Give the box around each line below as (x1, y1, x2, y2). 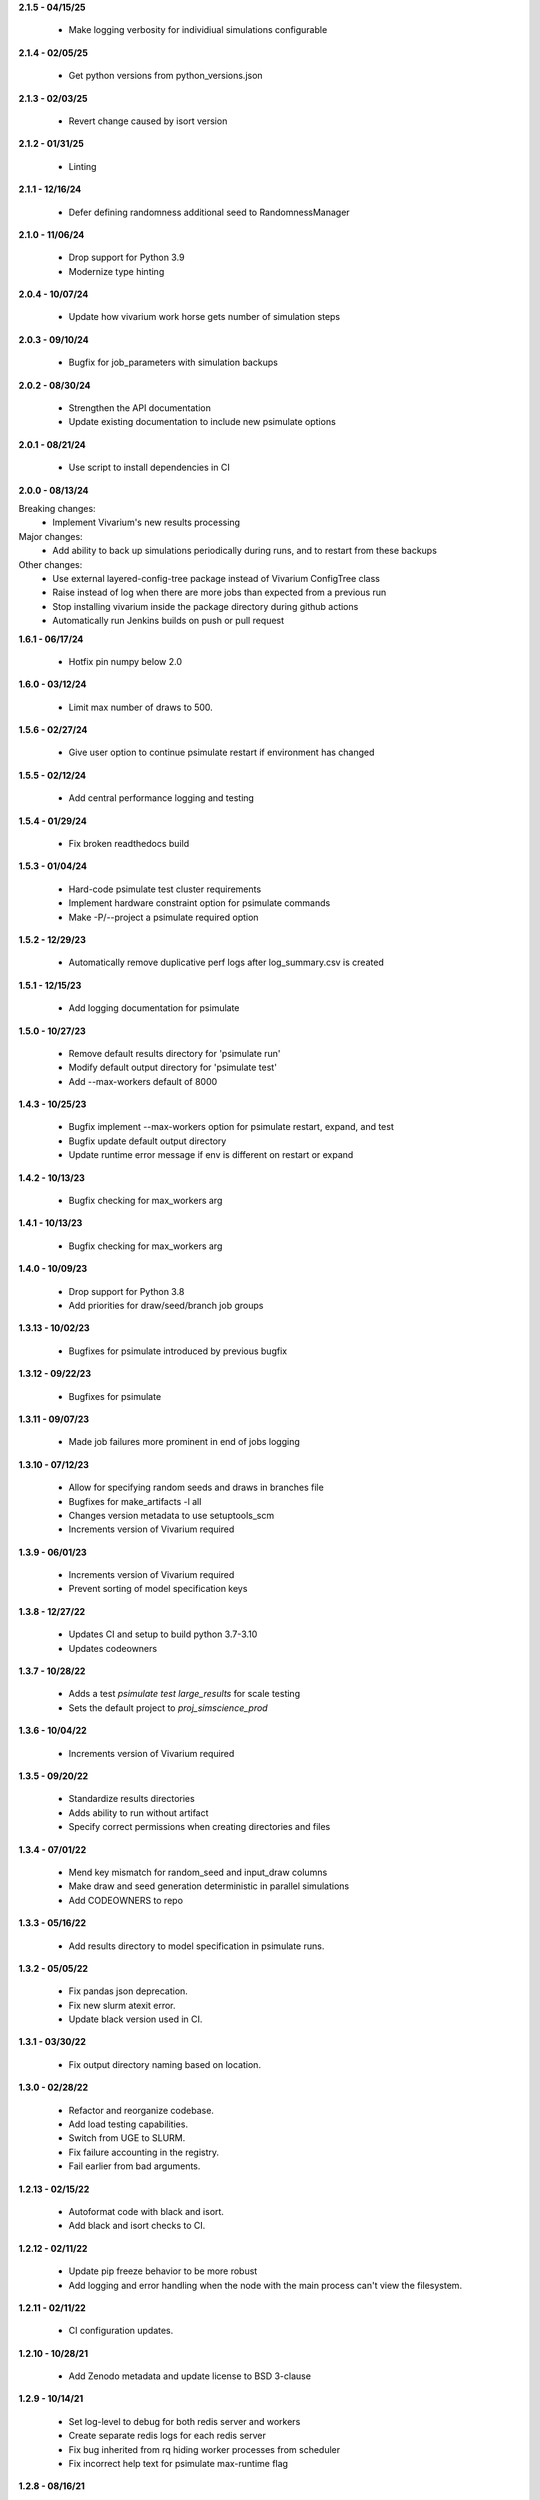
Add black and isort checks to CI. (68, 2220, 206, 2232)
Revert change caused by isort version (68, 115, 228, 127)
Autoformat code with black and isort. (68, 2205, 225, 2217)
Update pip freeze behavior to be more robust (68, 2265, 258, 2277)
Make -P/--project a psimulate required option (68, 911, 259, 923)
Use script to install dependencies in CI (68, 461, 230, 474)
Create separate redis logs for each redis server (68, 2430, 267, 2442)
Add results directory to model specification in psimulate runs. (68, 1940, 325, 1952)
